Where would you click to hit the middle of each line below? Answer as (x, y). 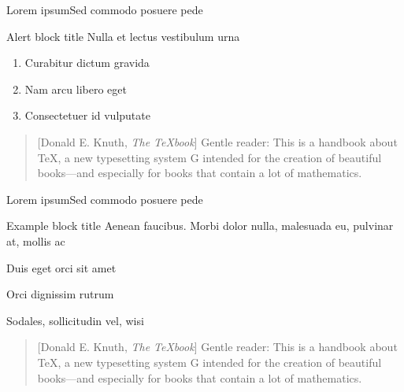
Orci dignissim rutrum (60, 294)
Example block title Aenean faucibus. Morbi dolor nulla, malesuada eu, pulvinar (200, 226)
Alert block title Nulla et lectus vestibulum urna (123, 36)
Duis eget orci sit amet (61, 267)
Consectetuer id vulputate (87, 115)
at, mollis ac (36, 240)
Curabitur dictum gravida (87, 63)
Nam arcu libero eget (76, 89)
